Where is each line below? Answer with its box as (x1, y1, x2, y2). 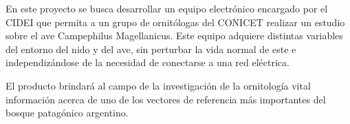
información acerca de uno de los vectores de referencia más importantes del (6, 92, 326, 106)
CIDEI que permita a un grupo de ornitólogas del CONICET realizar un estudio (6, 14, 345, 29)
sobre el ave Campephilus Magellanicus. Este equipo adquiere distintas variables (6, 28, 343, 43)
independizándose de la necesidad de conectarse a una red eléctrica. (6, 55, 289, 70)
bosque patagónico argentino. (6, 105, 129, 120)
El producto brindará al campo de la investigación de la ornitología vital (6, 78, 311, 92)
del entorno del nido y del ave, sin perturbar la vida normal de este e (6, 41, 296, 56)
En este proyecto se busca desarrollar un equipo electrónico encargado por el (6, 1, 328, 15)
